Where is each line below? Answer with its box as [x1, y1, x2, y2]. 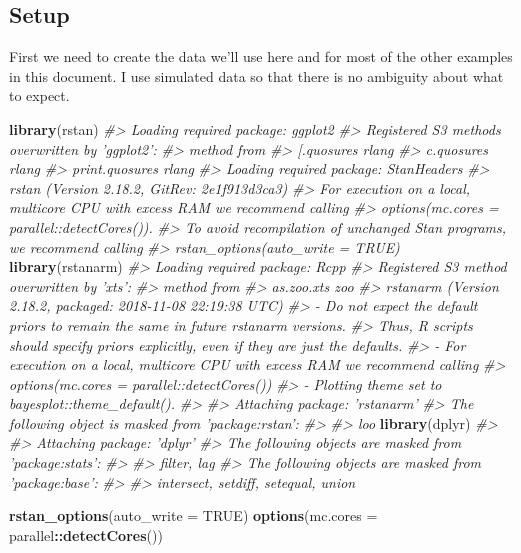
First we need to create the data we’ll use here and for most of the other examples [9, 46, 513, 67]
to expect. [9, 85, 70, 106]
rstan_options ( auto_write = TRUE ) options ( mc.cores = [9, 505, 378, 526]
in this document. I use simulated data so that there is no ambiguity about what [9, 65, 504, 86]
